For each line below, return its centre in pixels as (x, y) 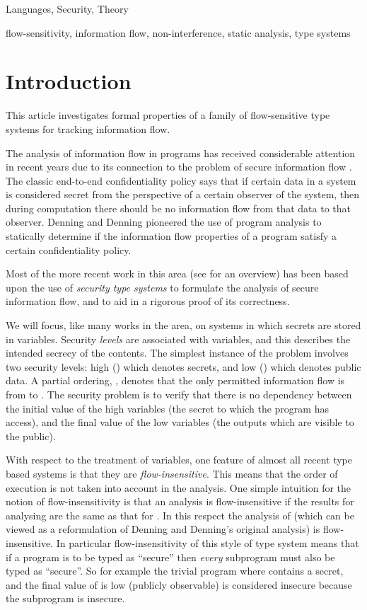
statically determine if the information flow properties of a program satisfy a (171, 236)
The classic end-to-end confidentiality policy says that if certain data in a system (181, 180)
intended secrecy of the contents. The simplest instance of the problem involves (177, 353)
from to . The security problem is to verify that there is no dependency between (179, 394)
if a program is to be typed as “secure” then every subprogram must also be (170, 557)
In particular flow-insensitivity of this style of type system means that (208, 542)
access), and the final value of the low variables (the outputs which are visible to (180, 422)
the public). (31, 436)
